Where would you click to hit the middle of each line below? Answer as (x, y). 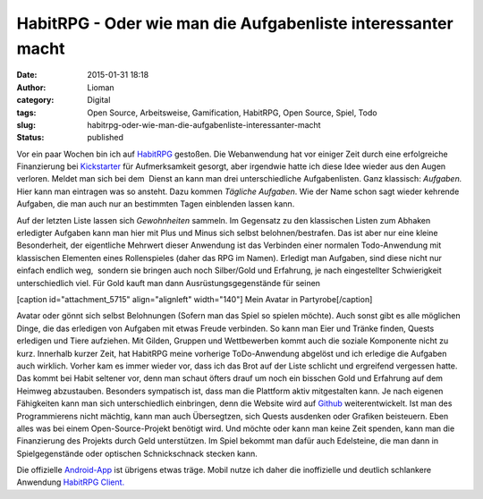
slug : (26, 124)
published (106, 138)
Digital (99, 100)
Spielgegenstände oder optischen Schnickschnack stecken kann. (137, 453)
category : (35, 100)
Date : (27, 75)
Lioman (101, 87)
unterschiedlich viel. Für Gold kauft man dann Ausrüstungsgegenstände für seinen (169, 283)
